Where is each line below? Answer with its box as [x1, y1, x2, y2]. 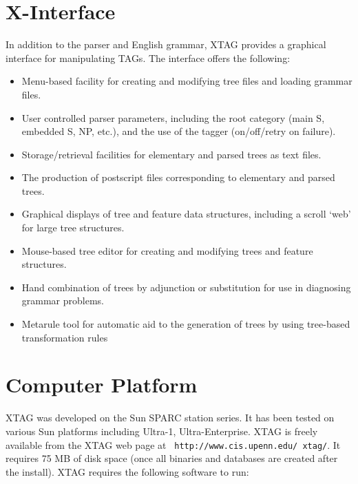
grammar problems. [21, 293, 104, 308]
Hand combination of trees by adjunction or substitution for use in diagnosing [21, 280, 351, 294]
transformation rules [21, 330, 108, 344]
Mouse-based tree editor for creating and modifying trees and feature [21, 243, 313, 257]
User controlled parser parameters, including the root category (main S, [21, 110, 325, 125]
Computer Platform [6, 370, 198, 399]
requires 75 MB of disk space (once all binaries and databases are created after [6, 451, 338, 465]
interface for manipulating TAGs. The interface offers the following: [6, 50, 291, 65]
